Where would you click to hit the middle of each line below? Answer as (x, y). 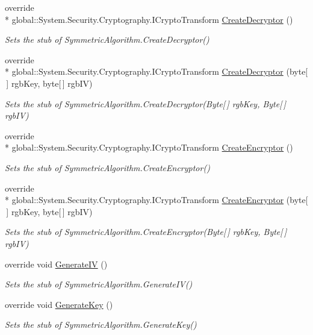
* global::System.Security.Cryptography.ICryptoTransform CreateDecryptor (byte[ (156, 71)
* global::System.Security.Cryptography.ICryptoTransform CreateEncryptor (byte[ (156, 200)
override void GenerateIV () (56, 264)
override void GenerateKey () (59, 304)
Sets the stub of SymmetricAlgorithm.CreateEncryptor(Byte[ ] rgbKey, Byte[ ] (146, 232)
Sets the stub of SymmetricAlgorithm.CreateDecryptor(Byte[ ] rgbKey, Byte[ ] (146, 103)
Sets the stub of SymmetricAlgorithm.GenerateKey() (101, 324)
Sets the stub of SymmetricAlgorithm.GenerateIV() (99, 284)
